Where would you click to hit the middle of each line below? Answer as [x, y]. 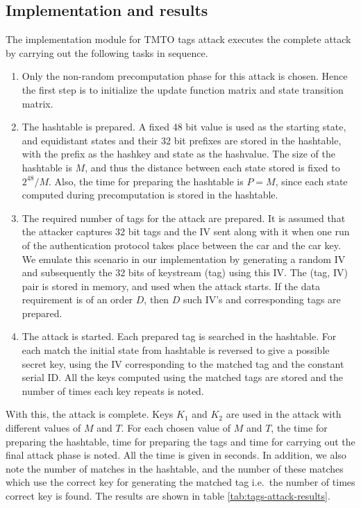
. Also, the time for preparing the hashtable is [146, 181]
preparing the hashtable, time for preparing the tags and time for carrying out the [180, 441]
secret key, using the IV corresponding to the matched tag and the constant [183, 363]
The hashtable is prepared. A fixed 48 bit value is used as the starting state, [184, 127]
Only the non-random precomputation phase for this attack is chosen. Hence [185, 76]
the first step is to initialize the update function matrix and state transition [183, 89]
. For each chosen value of [176, 428]
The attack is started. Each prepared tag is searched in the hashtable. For [179, 336]
